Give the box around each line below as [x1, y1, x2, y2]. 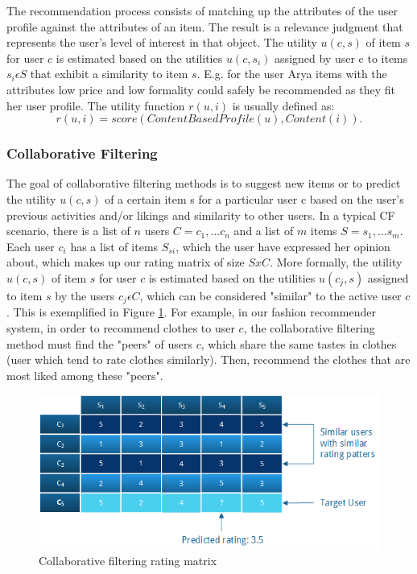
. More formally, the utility [270, 254, 403, 270]
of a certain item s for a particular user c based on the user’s [105, 190, 404, 207]
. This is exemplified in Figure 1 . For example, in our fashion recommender [6, 304, 376, 320]
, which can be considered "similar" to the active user [139, 287, 402, 304]
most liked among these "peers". [6, 366, 163, 383]
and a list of [233, 222, 294, 239]
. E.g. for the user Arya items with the [196, 65, 387, 82]
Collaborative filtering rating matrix [39, 552, 217, 569]
